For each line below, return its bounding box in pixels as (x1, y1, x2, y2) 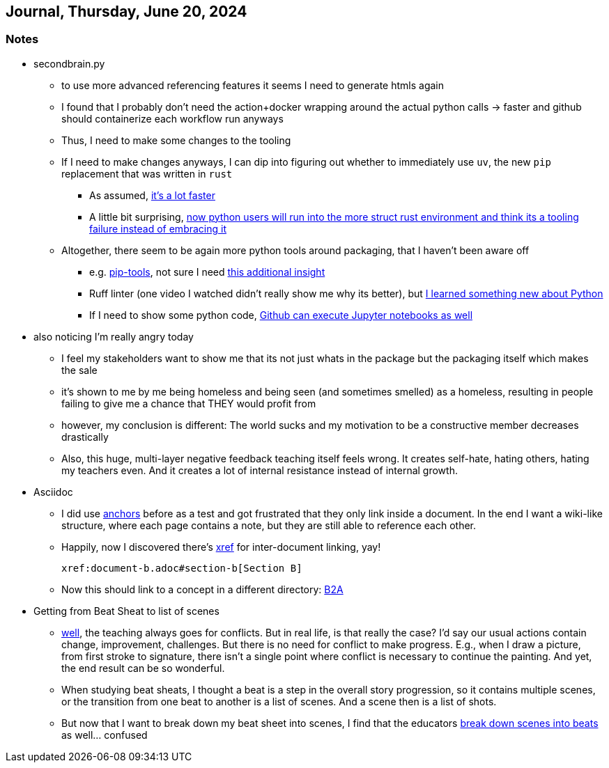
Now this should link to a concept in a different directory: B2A (61, 583, 344, 595)
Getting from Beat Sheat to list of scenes (33, 604, 219, 617)
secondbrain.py (33, 57, 105, 70)
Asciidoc (33, 485, 73, 498)
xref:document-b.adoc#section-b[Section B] (61, 562, 302, 574)
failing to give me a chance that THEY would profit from (61, 397, 316, 409)
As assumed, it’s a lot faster (89, 189, 215, 201)
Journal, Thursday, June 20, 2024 (6, 3, 247, 20)
